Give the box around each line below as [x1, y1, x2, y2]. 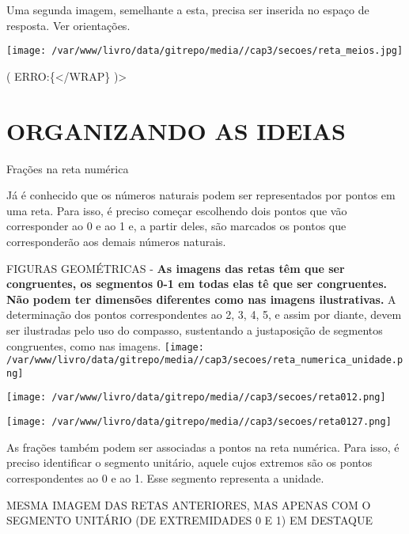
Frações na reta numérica [6, 160, 129, 176]
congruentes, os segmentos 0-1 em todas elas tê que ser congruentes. [6, 275, 387, 292]
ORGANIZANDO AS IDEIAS [6, 114, 346, 146]
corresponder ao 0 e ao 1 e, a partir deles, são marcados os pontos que [6, 218, 347, 234]
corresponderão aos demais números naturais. [6, 233, 226, 249]
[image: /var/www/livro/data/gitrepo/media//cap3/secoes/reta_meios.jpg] [6, 45, 403, 57]
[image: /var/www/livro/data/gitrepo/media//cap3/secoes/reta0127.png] [6, 416, 392, 428]
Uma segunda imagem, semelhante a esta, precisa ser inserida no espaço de [6, 2, 369, 17]
